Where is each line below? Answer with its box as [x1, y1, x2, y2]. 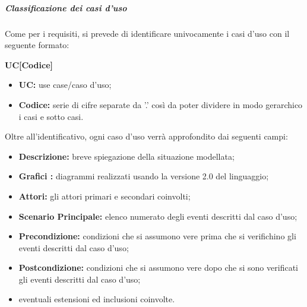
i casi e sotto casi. [18, 110, 84, 122]
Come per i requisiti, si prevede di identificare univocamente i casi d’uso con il [5, 27, 290, 39]
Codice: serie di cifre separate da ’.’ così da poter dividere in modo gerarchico [18, 98, 303, 110]
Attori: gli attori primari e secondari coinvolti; [18, 189, 191, 202]
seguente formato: [5, 39, 69, 51]
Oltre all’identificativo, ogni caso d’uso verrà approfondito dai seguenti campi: [5, 130, 288, 143]
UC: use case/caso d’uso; [18, 78, 112, 91]
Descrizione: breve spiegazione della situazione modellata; [18, 150, 235, 162]
